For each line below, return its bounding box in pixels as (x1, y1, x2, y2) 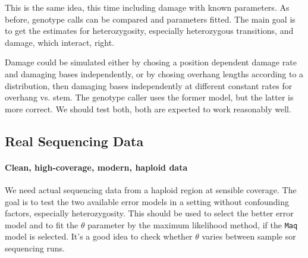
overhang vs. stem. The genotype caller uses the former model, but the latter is (5, 91, 294, 103)
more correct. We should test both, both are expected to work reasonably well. (5, 102, 291, 115)
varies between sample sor (202, 230, 296, 243)
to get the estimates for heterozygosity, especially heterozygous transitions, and (5, 24, 294, 37)
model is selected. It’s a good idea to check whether (5, 230, 193, 243)
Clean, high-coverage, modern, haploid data (5, 161, 188, 173)
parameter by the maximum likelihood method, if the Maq (87, 218, 298, 231)
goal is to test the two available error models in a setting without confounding (5, 195, 289, 207)
